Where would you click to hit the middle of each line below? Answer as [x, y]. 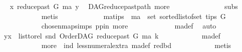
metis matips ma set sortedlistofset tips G [134, 16]
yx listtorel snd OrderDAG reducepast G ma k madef [112, 35]
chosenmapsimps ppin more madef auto [129, 26]
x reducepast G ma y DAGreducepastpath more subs [124, 6]
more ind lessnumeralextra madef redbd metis [136, 45]
